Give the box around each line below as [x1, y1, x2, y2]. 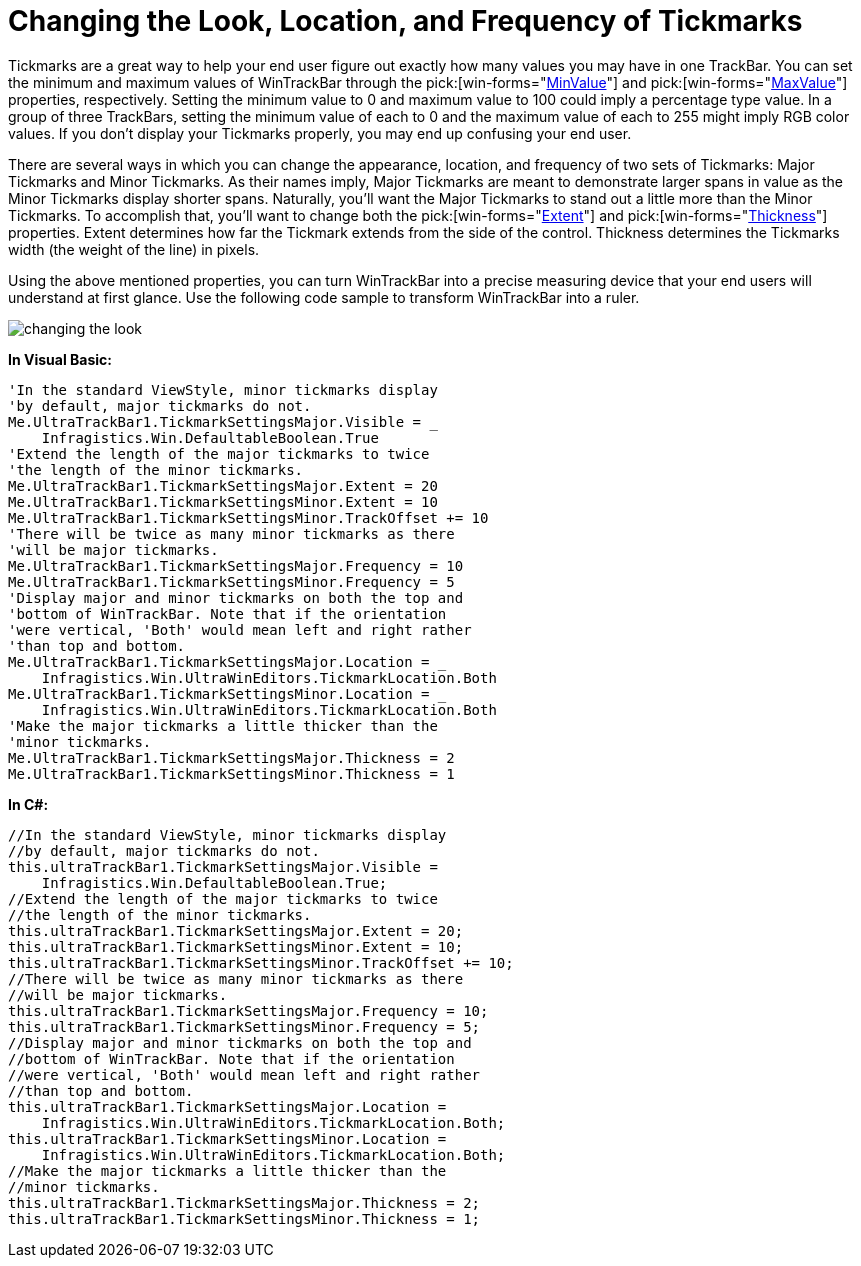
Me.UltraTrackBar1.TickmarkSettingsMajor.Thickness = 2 [8, 749, 455, 766]
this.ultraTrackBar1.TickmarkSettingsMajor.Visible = [8, 858, 438, 875]
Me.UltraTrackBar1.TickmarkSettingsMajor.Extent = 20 [8, 477, 438, 494]
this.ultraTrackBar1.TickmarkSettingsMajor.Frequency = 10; [8, 1002, 489, 1019]
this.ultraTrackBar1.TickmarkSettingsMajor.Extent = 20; [8, 922, 464, 939]
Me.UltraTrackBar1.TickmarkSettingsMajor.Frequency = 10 [8, 557, 464, 574]
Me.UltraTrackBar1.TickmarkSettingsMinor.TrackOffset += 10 [8, 509, 489, 526]
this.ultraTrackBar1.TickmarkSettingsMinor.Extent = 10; [8, 938, 464, 955]
